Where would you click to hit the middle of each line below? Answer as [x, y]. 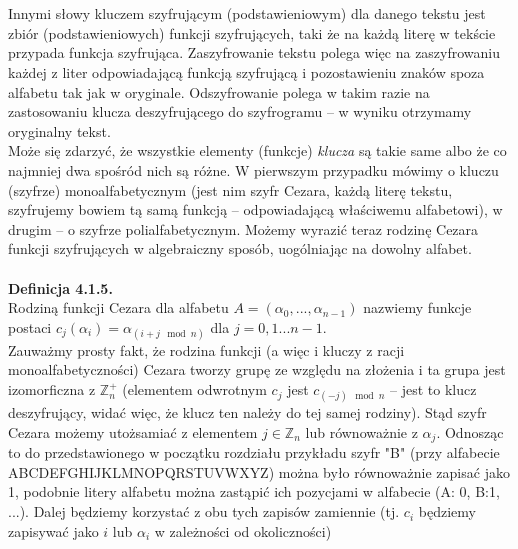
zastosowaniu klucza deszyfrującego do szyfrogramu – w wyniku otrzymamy [240, 111]
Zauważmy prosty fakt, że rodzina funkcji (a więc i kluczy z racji [206, 349]
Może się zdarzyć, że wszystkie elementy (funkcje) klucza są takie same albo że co [257, 150]
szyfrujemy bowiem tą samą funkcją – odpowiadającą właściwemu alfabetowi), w [255, 209]
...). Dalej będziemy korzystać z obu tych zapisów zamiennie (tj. [204, 511]
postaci [30, 326]
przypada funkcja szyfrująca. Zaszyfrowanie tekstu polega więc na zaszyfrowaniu [254, 52]
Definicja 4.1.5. [60, 287]
